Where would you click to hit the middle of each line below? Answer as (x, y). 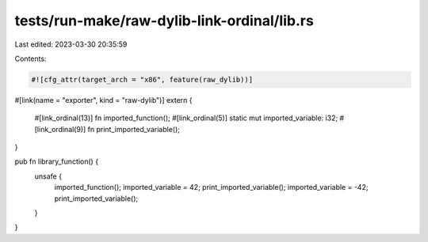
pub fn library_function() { (57, 161)
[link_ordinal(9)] (60, 129)
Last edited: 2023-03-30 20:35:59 (71, 44)
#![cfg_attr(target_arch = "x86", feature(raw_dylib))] (142, 79)
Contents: (31, 59)
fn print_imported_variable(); (134, 129)
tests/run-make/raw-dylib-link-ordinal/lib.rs (164, 21)
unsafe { (48, 176)
